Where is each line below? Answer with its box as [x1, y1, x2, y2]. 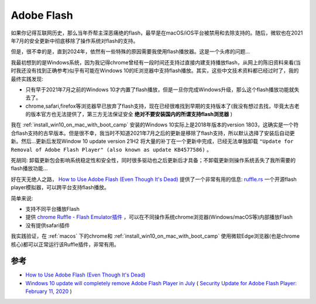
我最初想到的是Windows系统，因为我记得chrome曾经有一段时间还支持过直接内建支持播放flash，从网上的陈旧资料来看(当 [11, 59, 301, 66]
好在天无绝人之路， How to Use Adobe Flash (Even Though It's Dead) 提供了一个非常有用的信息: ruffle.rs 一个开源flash [11, 176, 297, 183]
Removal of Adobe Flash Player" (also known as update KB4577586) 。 [11, 146, 212, 153]
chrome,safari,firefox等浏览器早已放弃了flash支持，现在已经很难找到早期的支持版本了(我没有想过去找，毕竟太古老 [25, 103, 300, 110]
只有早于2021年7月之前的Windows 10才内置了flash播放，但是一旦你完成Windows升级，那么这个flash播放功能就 [25, 86, 295, 93]
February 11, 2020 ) [25, 288, 73, 295]
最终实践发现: [11, 75, 44, 82]
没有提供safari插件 [25, 221, 70, 228]
